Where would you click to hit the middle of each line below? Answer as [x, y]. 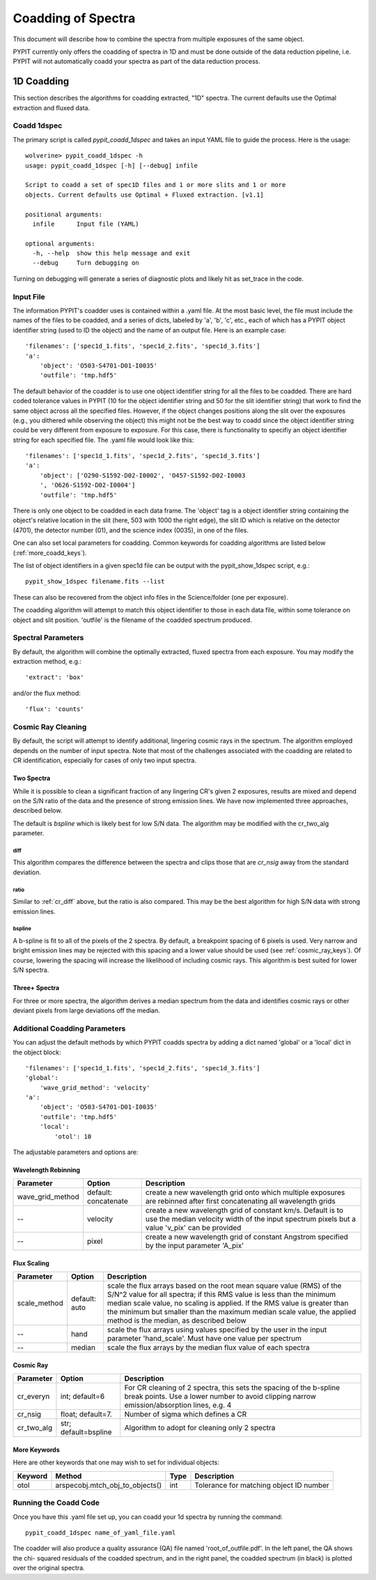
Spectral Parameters [48, 638]
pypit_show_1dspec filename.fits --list [95, 582]
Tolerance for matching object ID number [262, 1485]
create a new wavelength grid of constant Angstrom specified [246, 1237]
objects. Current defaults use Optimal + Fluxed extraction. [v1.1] [144, 195]
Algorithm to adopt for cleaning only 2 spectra [200, 1428]
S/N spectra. [31, 970]
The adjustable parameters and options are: [76, 1152]
